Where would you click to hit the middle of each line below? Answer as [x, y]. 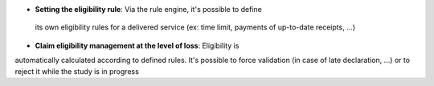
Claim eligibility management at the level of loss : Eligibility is [137, 45]
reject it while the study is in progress [77, 71]
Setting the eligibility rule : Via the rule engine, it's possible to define [149, 9]
